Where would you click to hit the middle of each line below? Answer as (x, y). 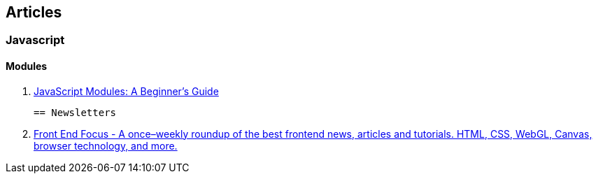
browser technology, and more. (106, 145)
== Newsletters (75, 112)
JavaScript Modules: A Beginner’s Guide (126, 91)
